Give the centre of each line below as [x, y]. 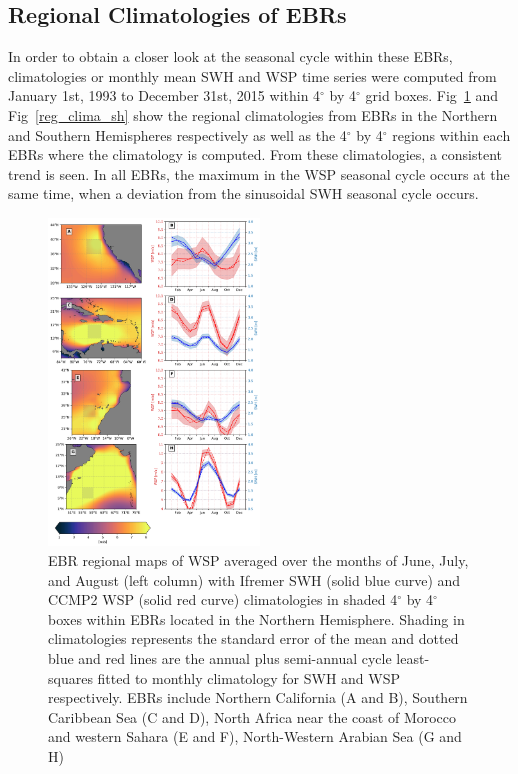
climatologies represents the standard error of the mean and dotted [253, 638]
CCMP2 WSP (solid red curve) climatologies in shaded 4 [223, 599]
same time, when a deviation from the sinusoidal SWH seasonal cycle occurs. [243, 193]
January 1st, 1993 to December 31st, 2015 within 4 [164, 95]
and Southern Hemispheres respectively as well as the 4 [177, 134]
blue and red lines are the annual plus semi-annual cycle [220, 657]
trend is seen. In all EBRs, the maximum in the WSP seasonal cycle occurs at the [259, 173]
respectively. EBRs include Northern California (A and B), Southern [258, 697]
